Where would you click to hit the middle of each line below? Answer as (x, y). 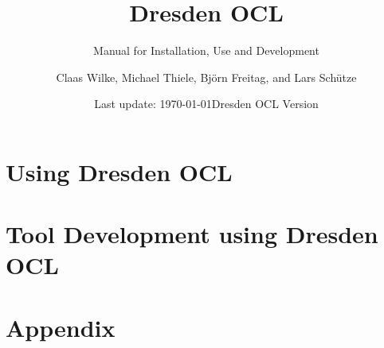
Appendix (61, 327)
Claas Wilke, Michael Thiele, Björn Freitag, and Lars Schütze (206, 77)
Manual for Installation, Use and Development (206, 50)
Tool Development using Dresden (192, 234)
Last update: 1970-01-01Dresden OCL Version (206, 104)
